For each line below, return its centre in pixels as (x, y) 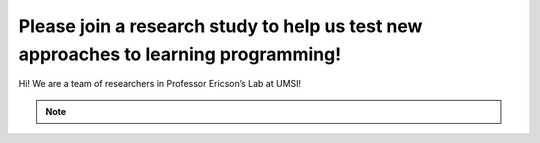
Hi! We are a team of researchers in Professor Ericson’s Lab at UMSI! (160, 84)
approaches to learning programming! (180, 54)
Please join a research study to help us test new (220, 26)
